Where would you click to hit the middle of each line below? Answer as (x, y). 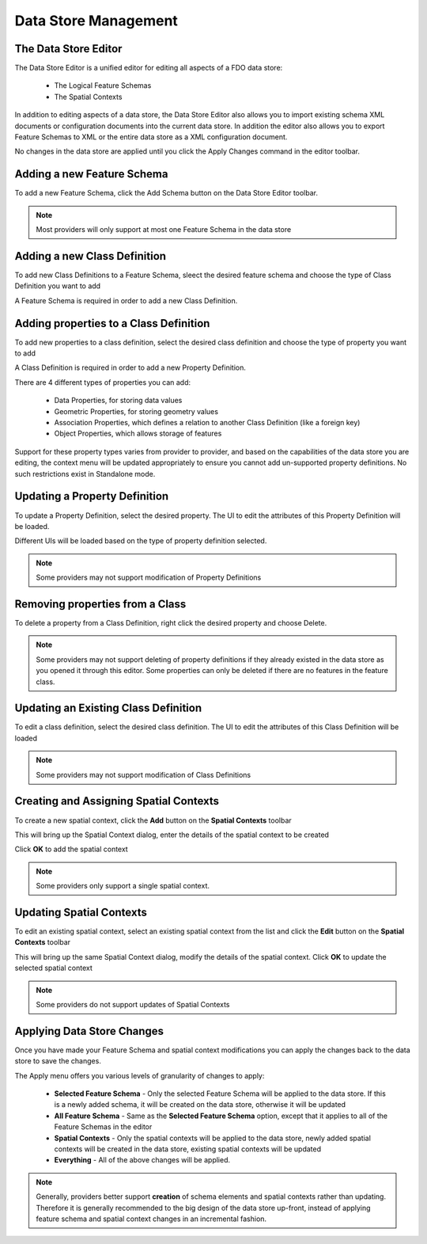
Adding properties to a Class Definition (112, 323)
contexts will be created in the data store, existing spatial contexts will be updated (188, 1149)
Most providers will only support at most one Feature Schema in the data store (164, 230)
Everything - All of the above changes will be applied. (142, 1160)
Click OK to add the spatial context (71, 849)
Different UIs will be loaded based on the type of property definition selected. (141, 541)
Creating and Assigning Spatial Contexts (117, 801)
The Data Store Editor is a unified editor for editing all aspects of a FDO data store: (149, 68)
